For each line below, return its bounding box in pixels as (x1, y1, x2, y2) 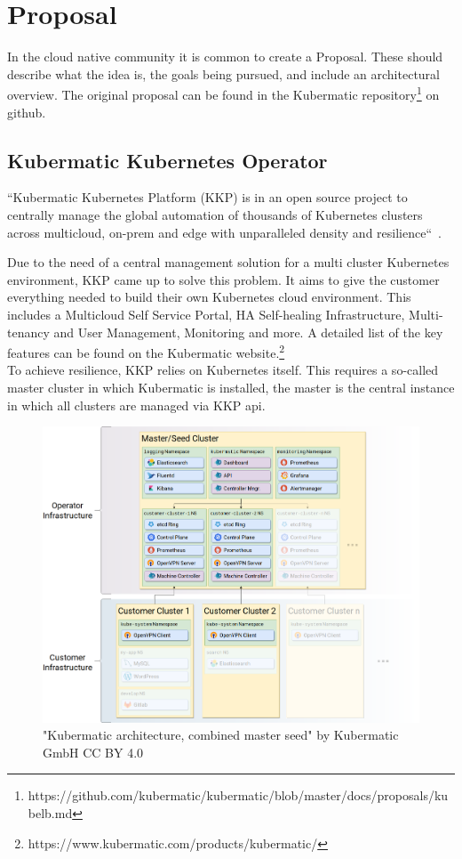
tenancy (7, 322, 50, 341)
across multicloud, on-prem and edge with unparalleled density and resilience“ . (7, 223, 442, 241)
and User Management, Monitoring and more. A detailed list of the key (53, 322, 443, 341)
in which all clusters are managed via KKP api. (7, 395, 266, 414)
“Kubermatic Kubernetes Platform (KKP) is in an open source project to (7, 188, 408, 207)
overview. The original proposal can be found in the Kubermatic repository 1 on (7, 83, 440, 103)
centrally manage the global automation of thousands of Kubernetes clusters (7, 205, 423, 223)
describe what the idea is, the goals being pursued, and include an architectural (7, 64, 440, 83)
